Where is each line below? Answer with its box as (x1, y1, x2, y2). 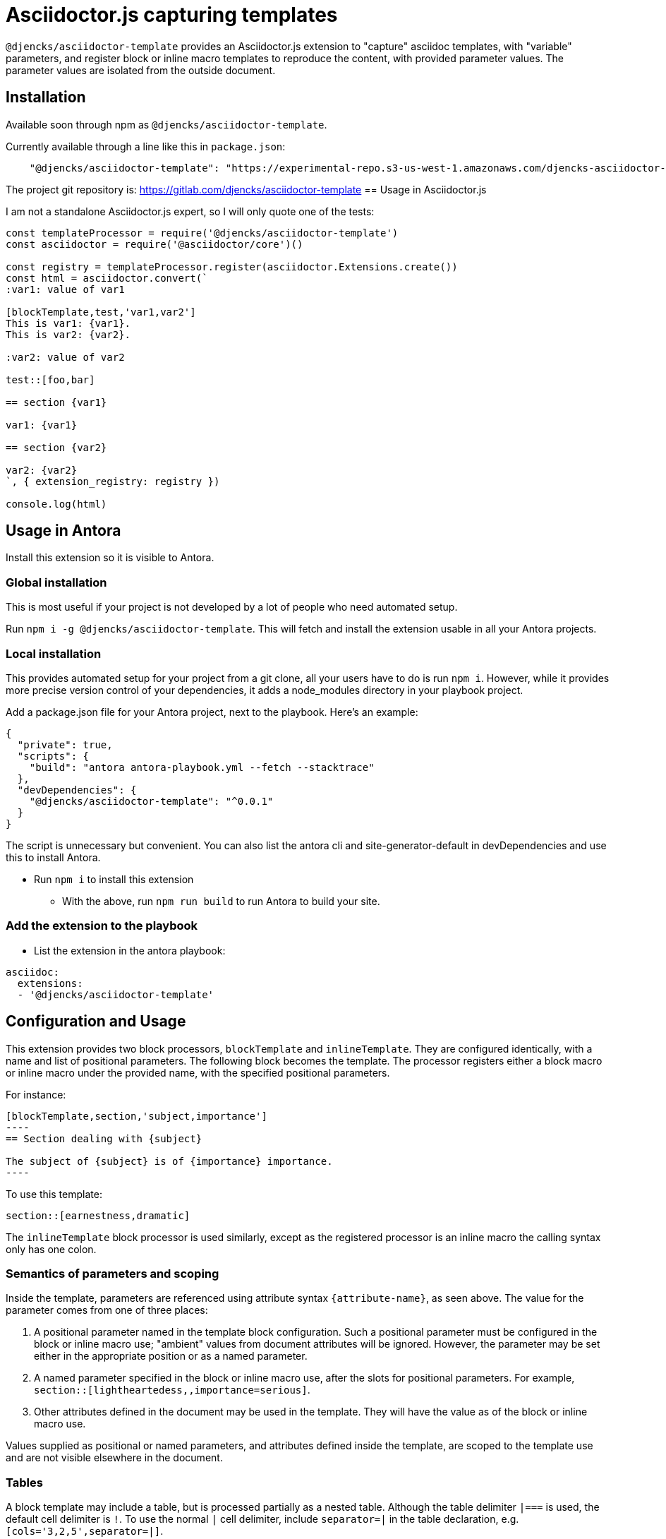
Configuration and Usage (6, 1012, 186, 1031)
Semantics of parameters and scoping (6, 1266, 219, 1281)
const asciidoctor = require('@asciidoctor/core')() (6, 238, 303, 250)
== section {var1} (6, 396, 107, 408)
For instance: (6, 1088, 66, 1101)
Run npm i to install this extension (34, 873, 194, 885)
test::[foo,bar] (6, 373, 95, 385)
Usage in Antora (6, 522, 121, 540)
